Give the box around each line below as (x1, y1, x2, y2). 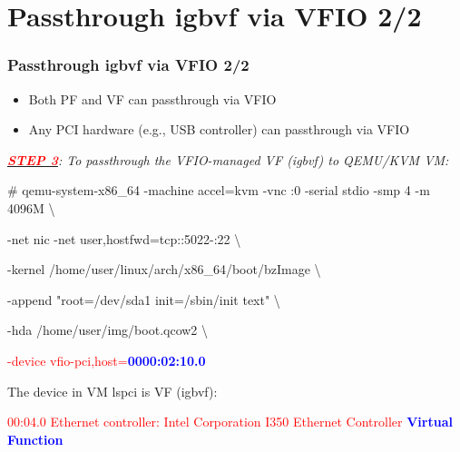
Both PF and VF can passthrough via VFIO (28, 89, 277, 108)
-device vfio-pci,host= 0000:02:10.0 (7, 350, 206, 369)
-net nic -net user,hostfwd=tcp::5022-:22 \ (7, 229, 241, 248)
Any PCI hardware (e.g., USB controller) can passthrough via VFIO (28, 120, 410, 139)
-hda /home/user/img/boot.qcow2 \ (7, 320, 209, 339)
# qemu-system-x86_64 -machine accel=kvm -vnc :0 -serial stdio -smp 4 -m (7, 181, 430, 200)
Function (7, 429, 64, 448)
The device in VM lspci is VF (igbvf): (7, 381, 218, 400)
